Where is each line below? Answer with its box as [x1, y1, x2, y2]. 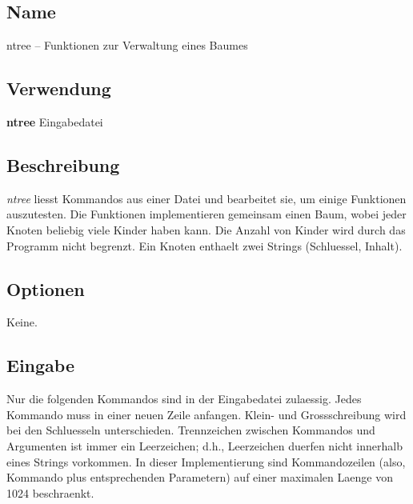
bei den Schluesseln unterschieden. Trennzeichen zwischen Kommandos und [6, 422, 375, 438]
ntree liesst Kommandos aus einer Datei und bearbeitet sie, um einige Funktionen [6, 190, 407, 206]
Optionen [6, 276, 85, 301]
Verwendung [6, 76, 111, 101]
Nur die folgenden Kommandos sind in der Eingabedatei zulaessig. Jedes [6, 390, 362, 407]
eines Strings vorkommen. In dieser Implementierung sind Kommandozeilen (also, [6, 453, 406, 470]
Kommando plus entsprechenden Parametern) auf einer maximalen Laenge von [6, 469, 393, 486]
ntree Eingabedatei [6, 114, 103, 130]
